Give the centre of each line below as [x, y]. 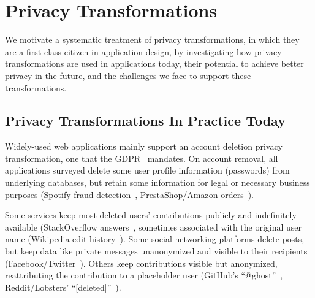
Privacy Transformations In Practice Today [145, 120]
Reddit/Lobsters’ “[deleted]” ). [63, 287]
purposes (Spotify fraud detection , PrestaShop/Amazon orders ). [129, 194]
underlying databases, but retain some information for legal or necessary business [157, 182]
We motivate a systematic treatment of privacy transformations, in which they [152, 40]
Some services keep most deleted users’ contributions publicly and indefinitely [151, 215]
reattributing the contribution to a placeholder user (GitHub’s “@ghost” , [144, 275]
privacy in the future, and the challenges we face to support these [128, 75]
